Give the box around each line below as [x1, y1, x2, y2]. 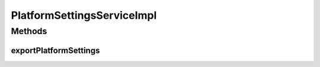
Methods [11, 26, 47, 36]
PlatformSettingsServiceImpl [11, 9, 157, 22]
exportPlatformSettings [11, 45, 100, 55]
